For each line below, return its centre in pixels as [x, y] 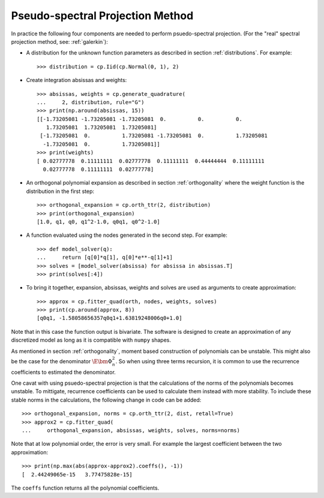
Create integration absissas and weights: [76, 80]
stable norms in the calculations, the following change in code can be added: [106, 400]
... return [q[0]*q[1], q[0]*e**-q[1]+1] [105, 257]
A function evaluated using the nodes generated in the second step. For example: [127, 235]
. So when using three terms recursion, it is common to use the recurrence [207, 361]
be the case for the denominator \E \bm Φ [62, 361]
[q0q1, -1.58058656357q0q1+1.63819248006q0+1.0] [109, 318]
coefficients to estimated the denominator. [64, 372]
